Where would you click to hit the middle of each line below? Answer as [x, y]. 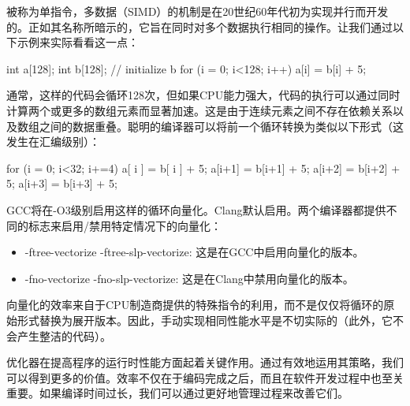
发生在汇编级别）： [53, 142]
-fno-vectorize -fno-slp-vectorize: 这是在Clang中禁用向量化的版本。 [189, 278]
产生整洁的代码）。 [64, 335]
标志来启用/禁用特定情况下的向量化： [125, 225]
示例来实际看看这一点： [78, 42]
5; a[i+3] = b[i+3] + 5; [62, 183]
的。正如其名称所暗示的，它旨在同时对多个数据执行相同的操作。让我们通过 [199, 26]
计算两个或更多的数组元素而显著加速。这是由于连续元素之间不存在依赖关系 [199, 110]
